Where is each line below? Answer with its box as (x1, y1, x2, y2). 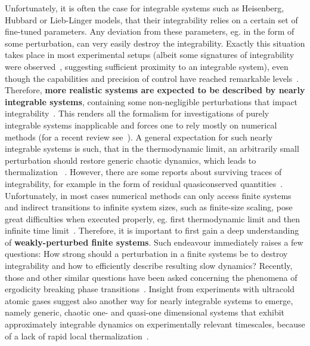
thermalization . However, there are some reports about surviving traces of (5, 166, 282, 178)
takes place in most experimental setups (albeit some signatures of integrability (5, 48, 294, 61)
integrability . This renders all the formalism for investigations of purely (5, 107, 269, 120)
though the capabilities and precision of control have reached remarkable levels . (5, 72, 299, 84)
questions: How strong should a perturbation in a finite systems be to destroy (5, 247, 288, 260)
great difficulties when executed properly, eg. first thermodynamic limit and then (5, 212, 300, 225)
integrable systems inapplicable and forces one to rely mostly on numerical (5, 118, 277, 131)
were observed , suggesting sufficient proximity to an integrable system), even (5, 60, 289, 72)
